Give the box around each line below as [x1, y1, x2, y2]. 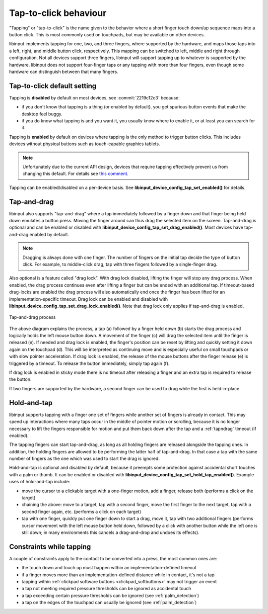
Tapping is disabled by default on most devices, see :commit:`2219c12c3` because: [9, 94, 180, 100]
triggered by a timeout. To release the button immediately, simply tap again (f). [9, 360, 170, 366]
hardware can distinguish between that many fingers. [9, 69, 119, 75]
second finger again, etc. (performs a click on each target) [21, 509, 141, 515]
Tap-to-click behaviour [9, 7, 107, 18]
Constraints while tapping [9, 542, 91, 551]
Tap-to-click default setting [9, 82, 97, 90]
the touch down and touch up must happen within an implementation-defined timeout [21, 565, 197, 571]
